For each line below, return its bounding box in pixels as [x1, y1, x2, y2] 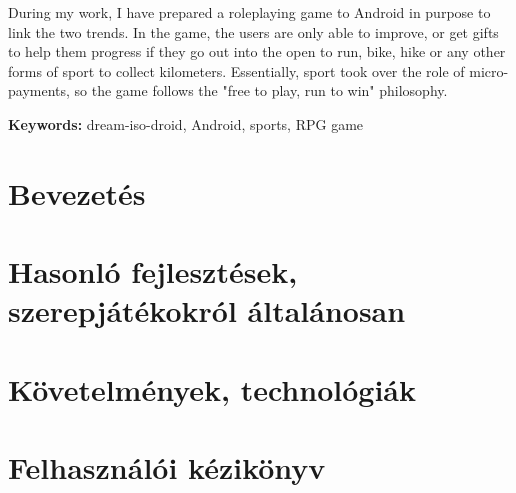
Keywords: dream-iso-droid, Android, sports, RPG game [8, 113, 364, 134]
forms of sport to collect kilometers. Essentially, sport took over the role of [8, 60, 465, 81]
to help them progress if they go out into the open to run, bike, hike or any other [8, 41, 506, 62]
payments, [8, 80, 70, 101]
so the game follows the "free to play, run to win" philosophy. [74, 80, 448, 101]
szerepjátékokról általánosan [8, 290, 406, 331]
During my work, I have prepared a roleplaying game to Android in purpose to [8, 2, 491, 22]
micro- [469, 60, 509, 81]
